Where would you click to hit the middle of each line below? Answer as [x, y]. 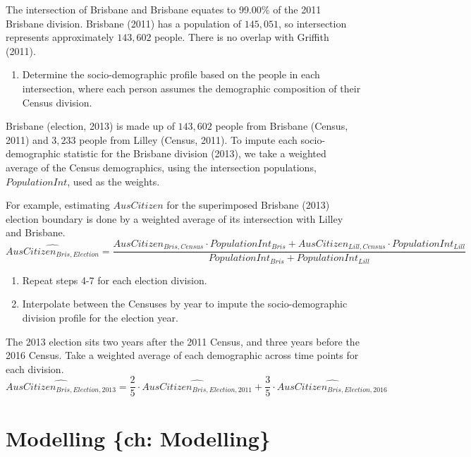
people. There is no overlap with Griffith [242, 37]
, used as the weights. [114, 181]
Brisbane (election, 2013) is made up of [90, 126]
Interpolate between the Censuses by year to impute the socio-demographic [185, 304]
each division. [35, 368]
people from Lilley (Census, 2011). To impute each [188, 139]
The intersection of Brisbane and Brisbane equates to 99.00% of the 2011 [164, 9]
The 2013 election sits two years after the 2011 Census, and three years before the [183, 341]
